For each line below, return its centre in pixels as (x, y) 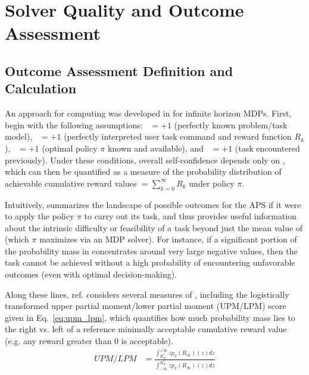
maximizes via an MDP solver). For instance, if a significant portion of (168, 239)
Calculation (41, 88)
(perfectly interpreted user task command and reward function (178, 136)
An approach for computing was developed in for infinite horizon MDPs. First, (148, 113)
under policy (212, 183)
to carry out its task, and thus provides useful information (191, 216)
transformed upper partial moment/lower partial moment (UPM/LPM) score (146, 306)
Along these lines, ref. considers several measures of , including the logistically (147, 294)
